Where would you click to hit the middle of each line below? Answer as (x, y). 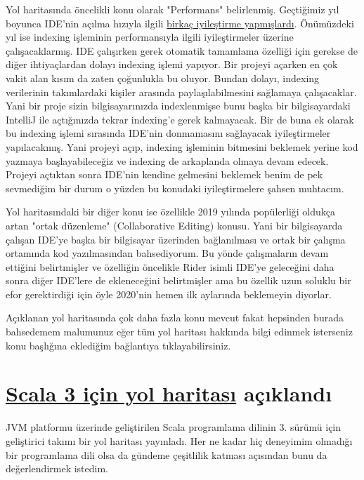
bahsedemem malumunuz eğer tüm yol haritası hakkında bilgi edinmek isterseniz (179, 332)
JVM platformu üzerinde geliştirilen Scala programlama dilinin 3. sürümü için (174, 427)
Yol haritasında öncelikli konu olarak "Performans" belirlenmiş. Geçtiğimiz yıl (173, 9)
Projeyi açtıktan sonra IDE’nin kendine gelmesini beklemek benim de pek (164, 174)
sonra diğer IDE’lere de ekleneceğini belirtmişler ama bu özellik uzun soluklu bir (178, 280)
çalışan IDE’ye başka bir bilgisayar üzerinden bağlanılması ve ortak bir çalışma (176, 239)
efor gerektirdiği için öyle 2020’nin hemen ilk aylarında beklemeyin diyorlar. (169, 294)
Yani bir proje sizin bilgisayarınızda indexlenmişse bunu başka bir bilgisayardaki (178, 106)
